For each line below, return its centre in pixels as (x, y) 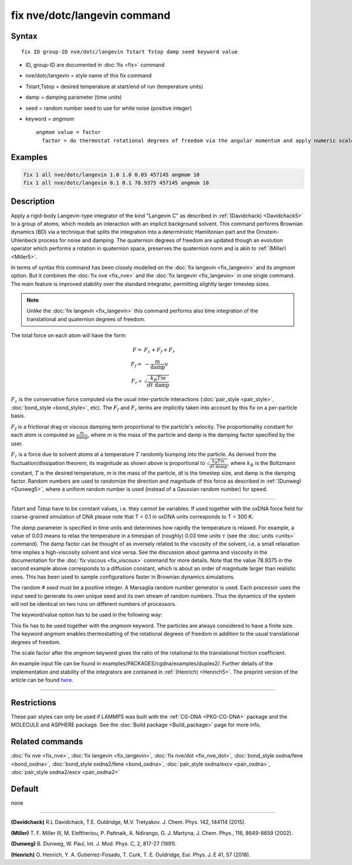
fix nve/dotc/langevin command (91, 15)
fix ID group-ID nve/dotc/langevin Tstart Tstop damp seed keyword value (130, 52)
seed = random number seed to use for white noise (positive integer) (109, 108)
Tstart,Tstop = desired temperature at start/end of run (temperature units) (114, 86)
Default (25, 789)
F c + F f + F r (160, 351)
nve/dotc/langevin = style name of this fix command (89, 76)
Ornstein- (268, 232)
